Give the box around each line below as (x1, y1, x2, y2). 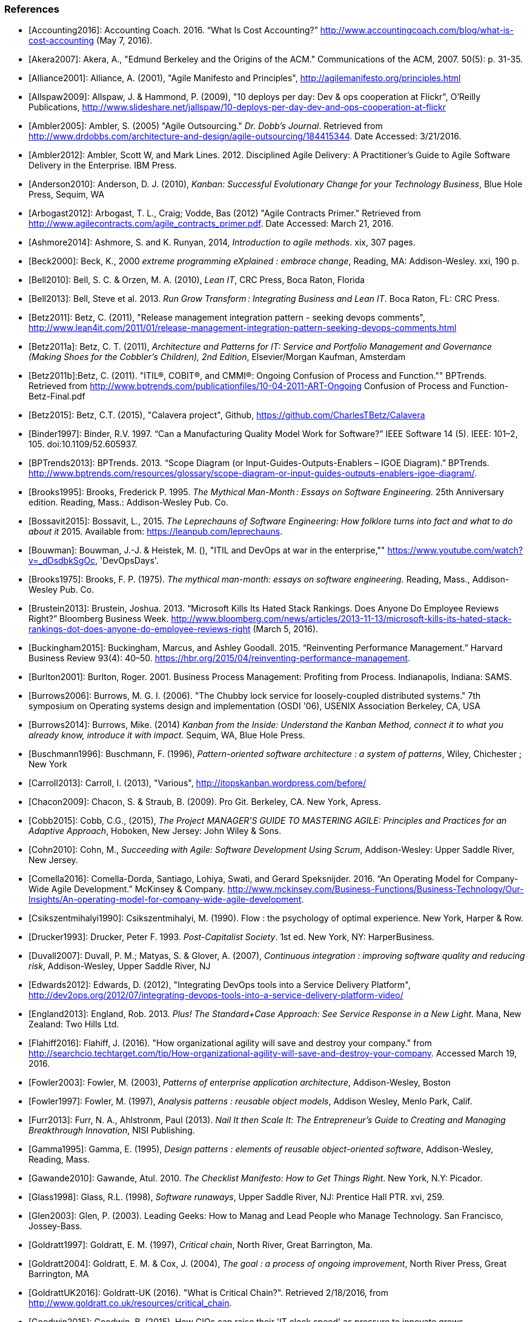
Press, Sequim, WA (28, 189, 105, 200)
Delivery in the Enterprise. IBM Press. (28, 160, 177, 171)
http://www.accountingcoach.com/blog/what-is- (320, 25, 514, 36)
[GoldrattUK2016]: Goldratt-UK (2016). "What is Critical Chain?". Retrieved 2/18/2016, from (28, 1287, 388, 1298)
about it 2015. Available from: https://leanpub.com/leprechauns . (28, 526, 283, 537)
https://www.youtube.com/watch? (387, 545, 523, 556)
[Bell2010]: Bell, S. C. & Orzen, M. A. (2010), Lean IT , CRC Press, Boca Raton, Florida (28, 275, 365, 285)
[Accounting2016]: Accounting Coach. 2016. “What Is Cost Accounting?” (28, 25, 318, 36)
